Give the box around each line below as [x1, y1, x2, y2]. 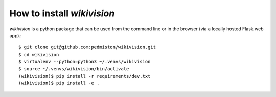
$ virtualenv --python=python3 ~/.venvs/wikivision [18, 59, 151, 65]
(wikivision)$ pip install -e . [18, 80, 100, 86]
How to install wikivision [9, 8, 115, 19]
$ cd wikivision [18, 52, 59, 57]
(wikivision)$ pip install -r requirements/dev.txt [18, 73, 151, 79]
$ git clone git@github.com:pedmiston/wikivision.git [18, 44, 156, 51]
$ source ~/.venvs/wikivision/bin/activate [18, 66, 129, 71]
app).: [9, 32, 22, 38]
